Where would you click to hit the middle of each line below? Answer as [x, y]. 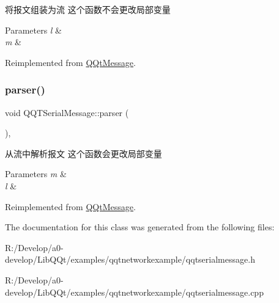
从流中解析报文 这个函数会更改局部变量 [84, 153]
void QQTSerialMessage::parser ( [67, 112]
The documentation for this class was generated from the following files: [140, 227]
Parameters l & [34, 30]
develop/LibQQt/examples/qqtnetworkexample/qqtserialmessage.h [130, 259]
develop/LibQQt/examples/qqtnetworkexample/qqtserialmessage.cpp [134, 292]
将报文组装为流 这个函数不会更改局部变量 [88, 9]
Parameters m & [36, 174]
